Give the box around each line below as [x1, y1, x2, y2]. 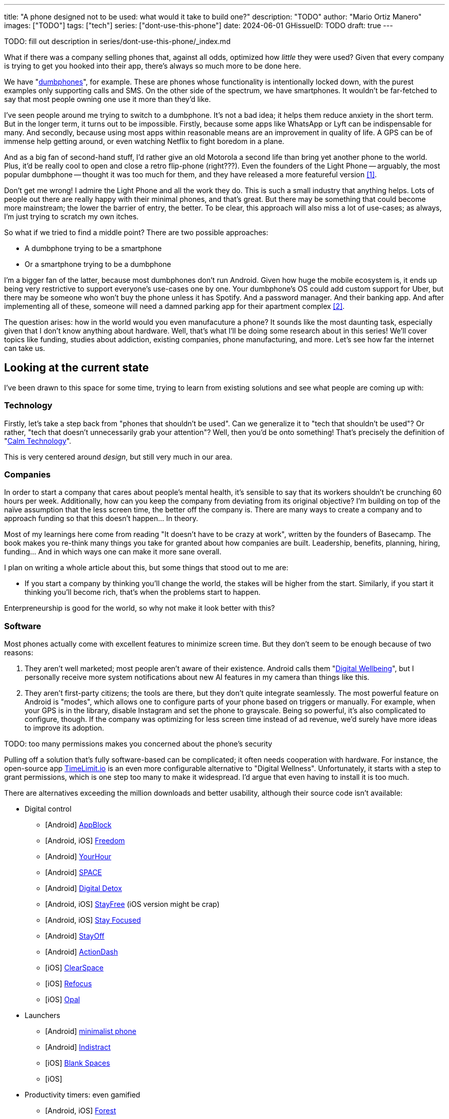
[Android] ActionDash [45, 947, 118, 957]
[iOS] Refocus [45, 979, 92, 988]
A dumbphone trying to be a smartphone [25, 244, 162, 253]
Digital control [25, 804, 72, 814]
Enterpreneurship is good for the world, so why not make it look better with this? [4, 604, 275, 613]
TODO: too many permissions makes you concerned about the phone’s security [4, 739, 272, 749]
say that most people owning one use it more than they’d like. [4, 95, 211, 103]
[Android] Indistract [45, 1043, 111, 1052]
